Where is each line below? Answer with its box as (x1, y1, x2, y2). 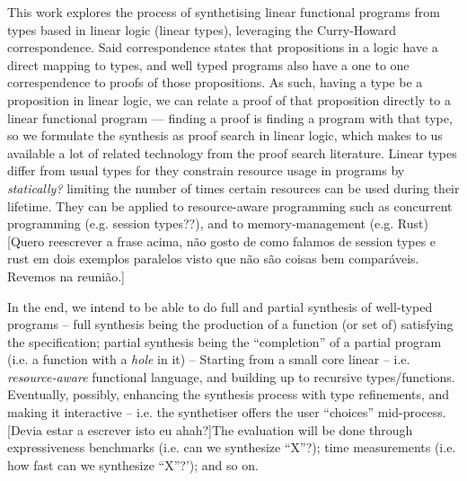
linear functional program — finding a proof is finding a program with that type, (7, 108, 453, 127)
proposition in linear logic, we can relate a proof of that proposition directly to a (7, 90, 451, 109)
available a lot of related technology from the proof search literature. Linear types (7, 143, 457, 162)
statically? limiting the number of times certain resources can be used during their (7, 178, 460, 197)
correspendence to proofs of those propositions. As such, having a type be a (7, 73, 423, 92)
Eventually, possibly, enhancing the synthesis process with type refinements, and (7, 385, 450, 404)
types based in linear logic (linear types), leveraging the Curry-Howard (7, 20, 396, 39)
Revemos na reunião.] (7, 266, 125, 285)
